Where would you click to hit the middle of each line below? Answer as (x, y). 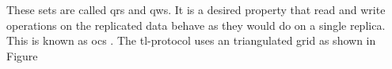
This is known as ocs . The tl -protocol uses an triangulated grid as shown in (191, 40)
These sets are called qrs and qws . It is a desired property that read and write (196, 9)
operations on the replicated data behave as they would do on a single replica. (196, 25)
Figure (22, 55)
